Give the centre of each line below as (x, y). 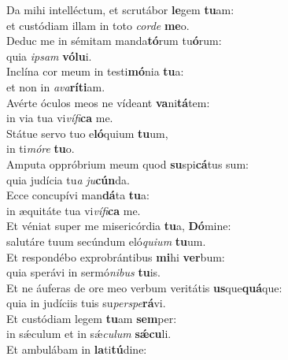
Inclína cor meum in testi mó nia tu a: (95, 71)
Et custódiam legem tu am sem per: (92, 318)
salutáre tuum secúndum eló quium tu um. (106, 241)
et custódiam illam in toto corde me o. (98, 25)
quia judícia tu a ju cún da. (68, 179)
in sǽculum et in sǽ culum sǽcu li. (89, 334)
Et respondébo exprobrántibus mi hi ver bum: (116, 256)
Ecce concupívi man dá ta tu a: (78, 195)
